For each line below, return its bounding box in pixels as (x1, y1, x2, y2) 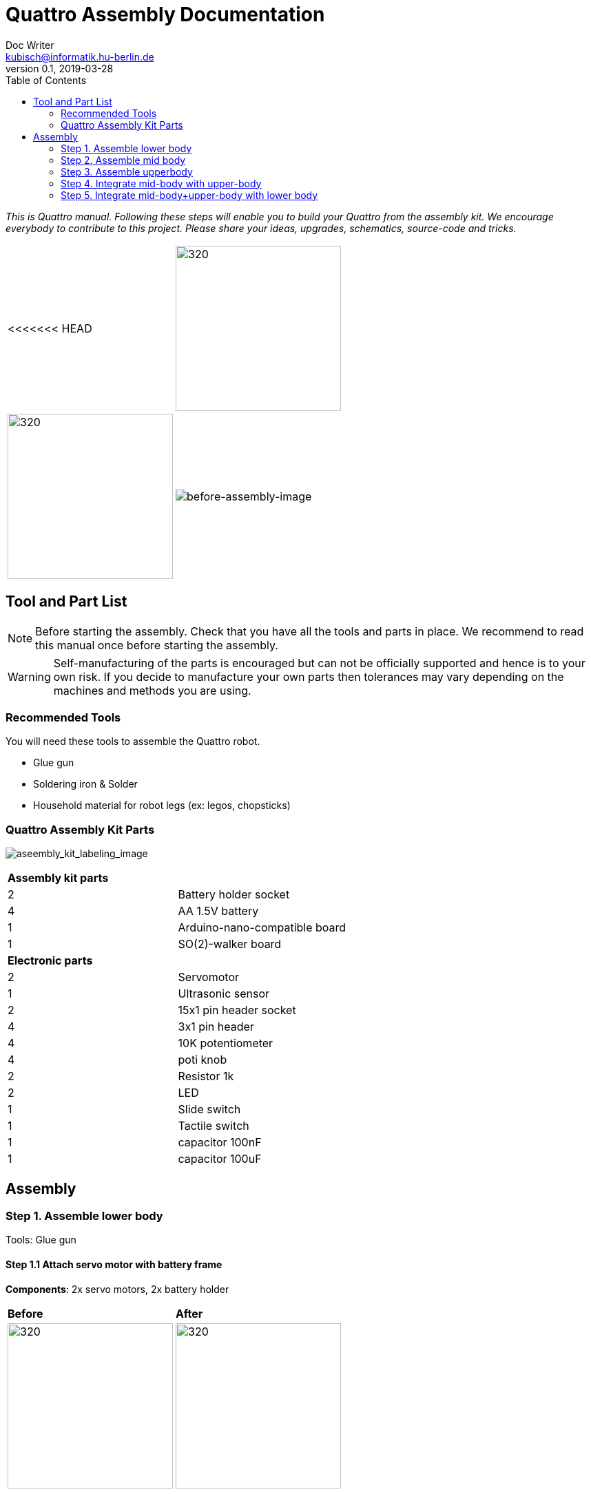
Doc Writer (6, 39, 54, 51)
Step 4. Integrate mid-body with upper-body (61, 177, 262, 189)
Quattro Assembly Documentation (6, 3, 325, 26)
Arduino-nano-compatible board (178, 920, 346, 935)
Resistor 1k (178, 1069, 234, 1084)
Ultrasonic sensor (178, 987, 270, 1001)
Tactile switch (178, 1119, 249, 1133)
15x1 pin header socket (178, 1003, 296, 1018)
